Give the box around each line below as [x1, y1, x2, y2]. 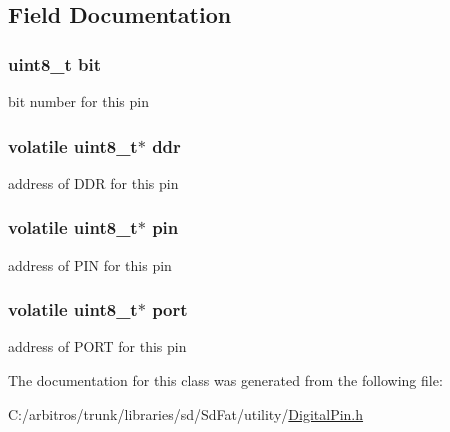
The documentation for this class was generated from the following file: [8, 370, 443, 391]
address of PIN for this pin [8, 254, 172, 275]
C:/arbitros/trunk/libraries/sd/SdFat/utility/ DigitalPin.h [8, 403, 364, 424]
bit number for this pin [8, 91, 149, 111]
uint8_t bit [8, 51, 102, 76]
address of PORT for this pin [8, 336, 187, 357]
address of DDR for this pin [8, 172, 179, 193]
